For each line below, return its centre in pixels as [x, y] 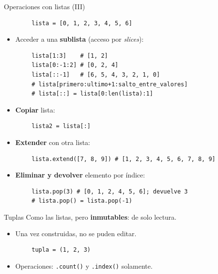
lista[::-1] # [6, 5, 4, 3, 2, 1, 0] [96, 74]
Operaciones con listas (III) [45, 6]
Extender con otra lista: [53, 142]
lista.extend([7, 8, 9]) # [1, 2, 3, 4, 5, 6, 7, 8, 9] [124, 159]
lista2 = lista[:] [61, 126]
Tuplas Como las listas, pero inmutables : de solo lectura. [90, 217]
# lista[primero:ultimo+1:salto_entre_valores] [110, 84]
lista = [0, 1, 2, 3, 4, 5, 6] [82, 23]
